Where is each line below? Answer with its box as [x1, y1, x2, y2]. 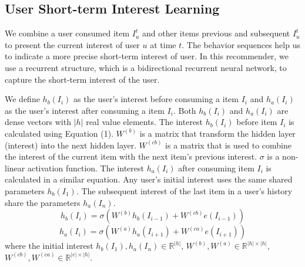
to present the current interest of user [5, 38, 140, 50]
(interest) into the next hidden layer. [5, 138, 137, 151]
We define [5, 93, 40, 105]
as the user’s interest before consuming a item [73, 93, 239, 105]
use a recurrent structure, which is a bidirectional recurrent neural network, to [5, 61, 287, 73]
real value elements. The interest [86, 116, 203, 128]
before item [236, 116, 277, 128]
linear [5, 161, 25, 174]
